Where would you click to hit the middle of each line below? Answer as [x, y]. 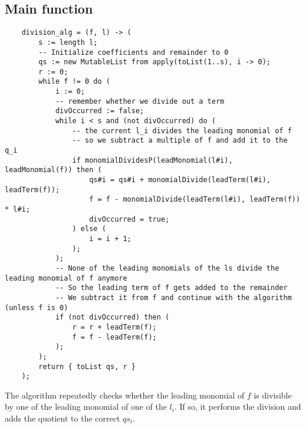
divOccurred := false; [100, 111]
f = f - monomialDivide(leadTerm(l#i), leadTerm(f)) [195, 200]
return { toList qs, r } [87, 366]
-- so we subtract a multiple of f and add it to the [180, 141]
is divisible [273, 395]
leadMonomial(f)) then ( [53, 170]
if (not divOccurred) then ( [112, 317]
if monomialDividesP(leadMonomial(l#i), [152, 160]
